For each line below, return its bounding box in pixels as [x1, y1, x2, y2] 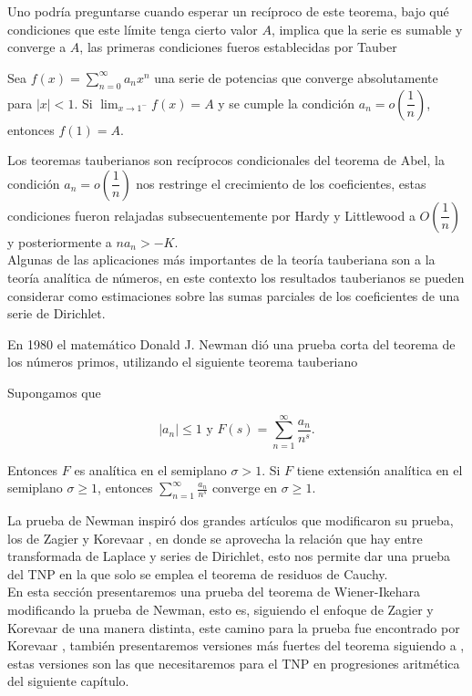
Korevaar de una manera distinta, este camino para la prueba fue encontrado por [7, 618, 460, 637]
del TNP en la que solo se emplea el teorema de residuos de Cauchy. [7, 564, 388, 583]
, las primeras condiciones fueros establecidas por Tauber [79, 37, 397, 57]
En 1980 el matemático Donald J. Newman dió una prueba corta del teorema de [7, 334, 456, 353]
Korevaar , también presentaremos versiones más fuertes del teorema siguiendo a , [7, 636, 465, 655]
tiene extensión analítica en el [296, 460, 463, 479]
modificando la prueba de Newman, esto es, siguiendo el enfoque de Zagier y [7, 600, 434, 618]
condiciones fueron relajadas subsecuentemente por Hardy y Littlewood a [7, 205, 416, 224]
